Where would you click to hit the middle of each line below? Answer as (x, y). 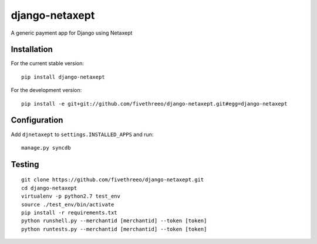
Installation (32, 50)
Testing (25, 164)
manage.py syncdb (46, 148)
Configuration (37, 120)
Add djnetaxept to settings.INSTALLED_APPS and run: (82, 134)
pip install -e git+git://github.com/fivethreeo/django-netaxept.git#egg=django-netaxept (154, 104)
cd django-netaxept (49, 188)
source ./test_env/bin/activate (68, 204)
